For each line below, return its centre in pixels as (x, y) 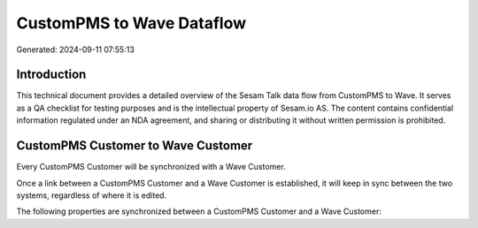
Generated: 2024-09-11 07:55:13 (75, 49)
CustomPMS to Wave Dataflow (131, 23)
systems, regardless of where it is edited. (92, 195)
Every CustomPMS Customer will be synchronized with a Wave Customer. (151, 167)
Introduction (51, 75)
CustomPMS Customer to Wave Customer (135, 146)
